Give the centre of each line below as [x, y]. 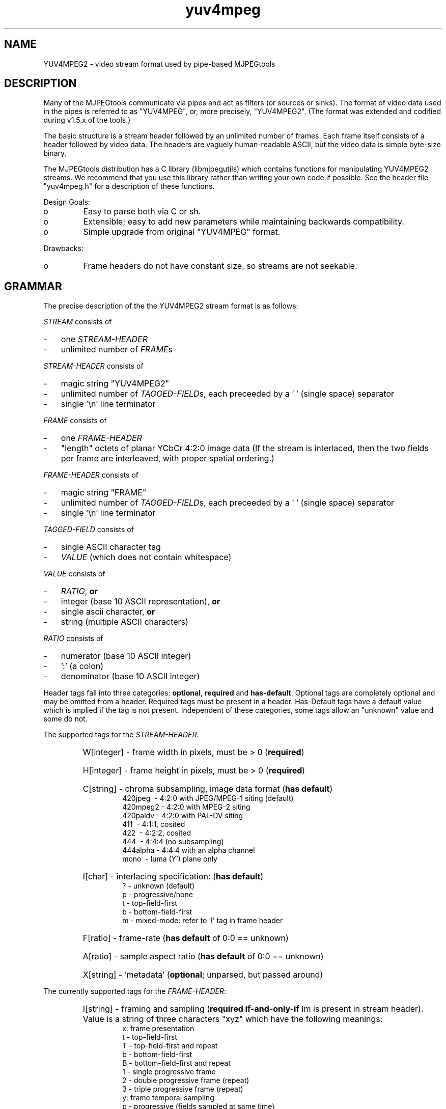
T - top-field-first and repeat [170, 1046]
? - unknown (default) [159, 886]
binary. [55, 153]
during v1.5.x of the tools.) [87, 120]
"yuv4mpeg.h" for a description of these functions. [129, 186]
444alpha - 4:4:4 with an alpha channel [189, 850]
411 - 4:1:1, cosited [154, 824]
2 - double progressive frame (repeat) [186, 1080]
